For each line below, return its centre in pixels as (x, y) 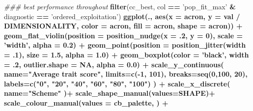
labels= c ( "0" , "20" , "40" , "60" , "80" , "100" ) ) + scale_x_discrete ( (117, 83)
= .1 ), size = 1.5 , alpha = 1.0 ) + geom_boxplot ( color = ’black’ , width (126, 54)
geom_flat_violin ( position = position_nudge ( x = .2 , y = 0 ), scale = (124, 35)
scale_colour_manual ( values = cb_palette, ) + (86, 102)
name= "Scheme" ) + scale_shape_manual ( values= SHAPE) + (110, 93)
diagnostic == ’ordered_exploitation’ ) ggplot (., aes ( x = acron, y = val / (122, 16)
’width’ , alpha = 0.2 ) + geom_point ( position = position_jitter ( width (125, 45)
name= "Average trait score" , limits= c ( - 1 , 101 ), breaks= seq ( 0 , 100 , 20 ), (126, 74)
